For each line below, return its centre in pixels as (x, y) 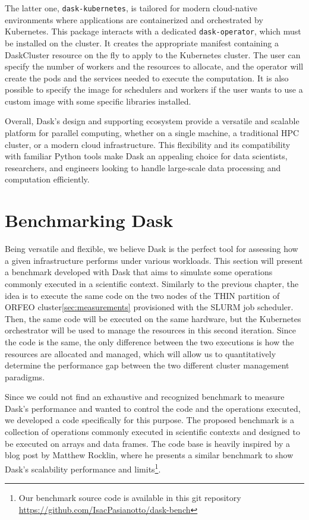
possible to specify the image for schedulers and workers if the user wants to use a (154, 89)
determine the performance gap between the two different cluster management (147, 365)
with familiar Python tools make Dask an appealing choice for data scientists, (146, 156)
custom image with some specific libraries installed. (98, 101)
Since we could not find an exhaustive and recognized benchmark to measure (145, 397)
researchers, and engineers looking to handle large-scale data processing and (143, 167)
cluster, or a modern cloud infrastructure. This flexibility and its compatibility (148, 144)
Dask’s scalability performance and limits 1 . (83, 468)
